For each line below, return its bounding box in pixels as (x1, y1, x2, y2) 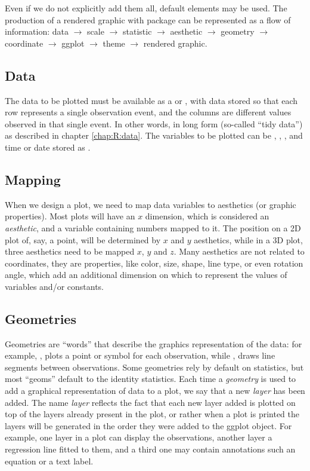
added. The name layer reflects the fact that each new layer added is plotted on (5, 396, 296, 408)
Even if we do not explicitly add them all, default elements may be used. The (5, 2, 287, 14)
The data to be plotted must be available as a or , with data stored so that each (5, 94, 298, 106)
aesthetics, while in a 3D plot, (194, 233, 303, 246)
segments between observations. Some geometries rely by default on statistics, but (5, 360, 304, 373)
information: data (5, 25, 69, 38)
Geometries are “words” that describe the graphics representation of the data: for (5, 337, 302, 350)
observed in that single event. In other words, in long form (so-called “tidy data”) (5, 117, 303, 130)
